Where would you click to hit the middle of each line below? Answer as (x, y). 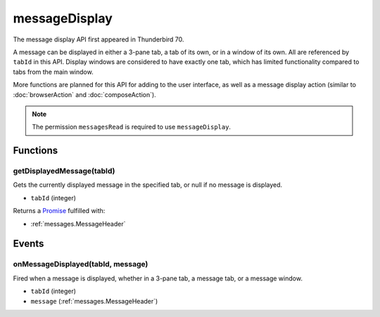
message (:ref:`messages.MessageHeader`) (94, 301)
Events (28, 244)
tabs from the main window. (53, 72)
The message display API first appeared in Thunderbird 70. (99, 39)
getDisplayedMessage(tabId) (64, 171)
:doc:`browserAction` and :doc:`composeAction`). (84, 94)
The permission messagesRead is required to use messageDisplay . (132, 127)
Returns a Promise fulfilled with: (59, 211)
